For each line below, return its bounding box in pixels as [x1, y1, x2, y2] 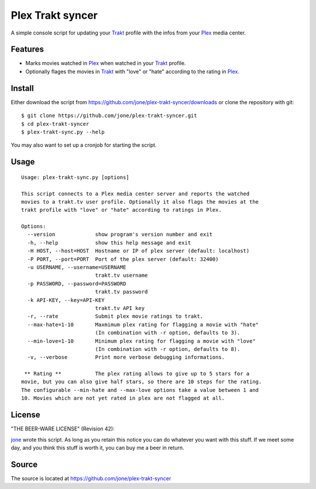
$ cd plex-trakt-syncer [21, 120, 90, 127]
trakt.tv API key [95, 305, 145, 311]
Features [11, 44, 44, 54]
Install [11, 83, 35, 93]
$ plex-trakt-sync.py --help [21, 129, 105, 135]
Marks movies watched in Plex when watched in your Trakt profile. [25, 60, 186, 67]
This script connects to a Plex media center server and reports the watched [21, 190, 250, 197]
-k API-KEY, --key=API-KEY [27, 297, 105, 304]
